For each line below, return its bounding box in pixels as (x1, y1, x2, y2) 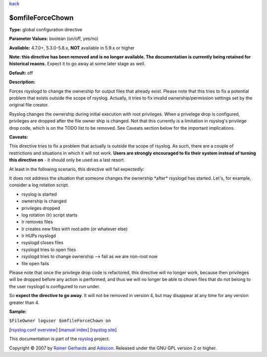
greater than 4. (9, 300, 40, 306)
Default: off (9, 70, 33, 76)
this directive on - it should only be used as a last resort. (9, 157, 126, 163)
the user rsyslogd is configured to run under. (9, 283, 100, 289)
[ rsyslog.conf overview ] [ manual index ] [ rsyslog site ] (9, 327, 117, 333)
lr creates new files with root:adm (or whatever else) (21, 226, 128, 232)
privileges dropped (21, 205, 60, 211)
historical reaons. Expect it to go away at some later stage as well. (9, 61, 146, 67)
